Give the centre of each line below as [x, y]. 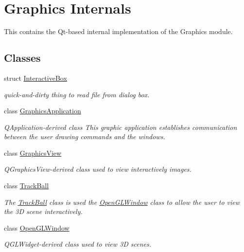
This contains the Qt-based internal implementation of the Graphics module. [118, 31]
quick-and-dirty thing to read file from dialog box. [77, 94]
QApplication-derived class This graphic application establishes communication [121, 127]
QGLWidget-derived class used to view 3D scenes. [78, 244]
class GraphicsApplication [43, 111]
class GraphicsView [33, 153]
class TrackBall [26, 186]
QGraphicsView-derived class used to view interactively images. [98, 169]
